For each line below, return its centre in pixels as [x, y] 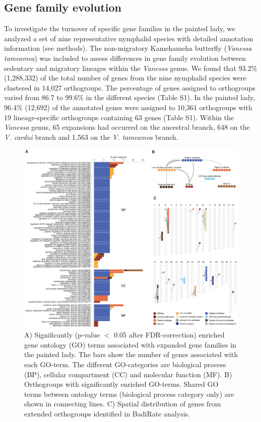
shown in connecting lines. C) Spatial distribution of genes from [123, 404]
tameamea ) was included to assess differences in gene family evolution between [125, 58]
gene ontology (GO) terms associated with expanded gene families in [130, 344]
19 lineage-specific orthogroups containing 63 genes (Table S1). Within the [119, 117]
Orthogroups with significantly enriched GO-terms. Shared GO [121, 384]
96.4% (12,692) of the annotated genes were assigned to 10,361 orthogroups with [128, 107]
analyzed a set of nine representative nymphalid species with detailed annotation [129, 38]
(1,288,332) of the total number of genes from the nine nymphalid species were [125, 78]
